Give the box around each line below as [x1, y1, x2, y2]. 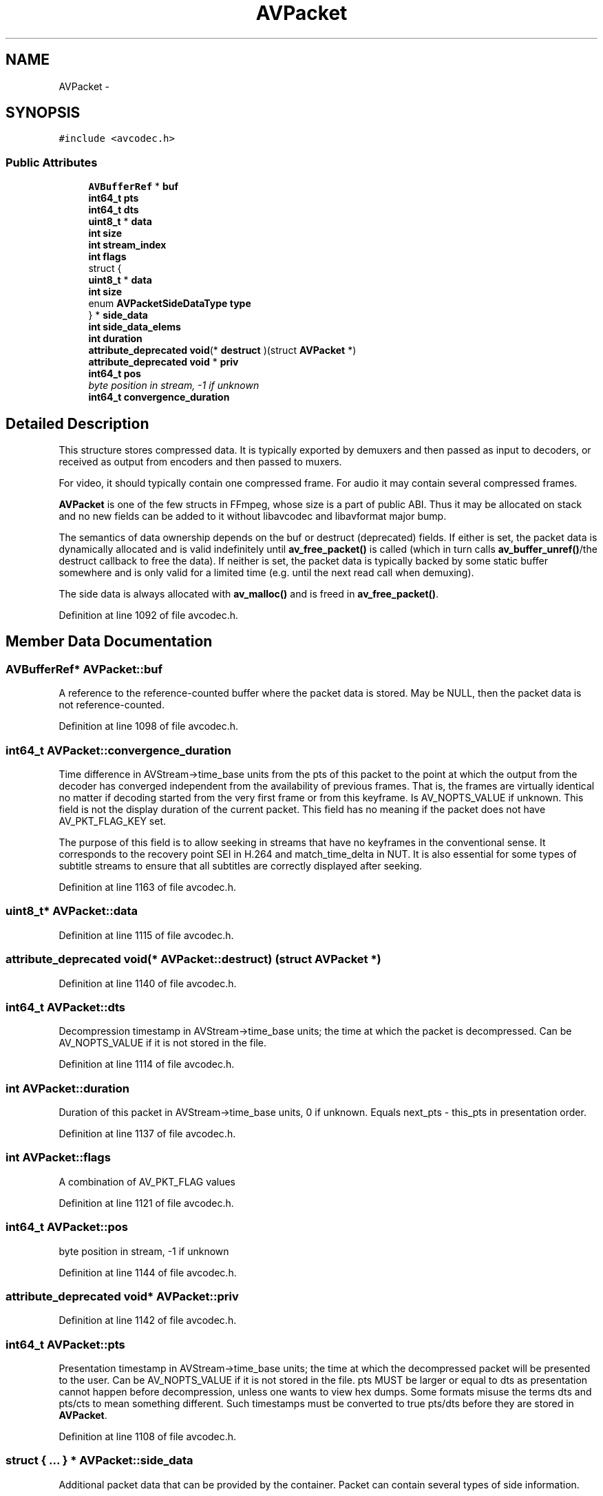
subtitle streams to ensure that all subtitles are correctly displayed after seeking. [59, 860, 423, 872]
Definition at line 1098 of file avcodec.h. [59, 720, 239, 733]
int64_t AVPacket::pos [6, 1220, 128, 1234]
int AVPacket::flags [6, 1150, 111, 1165]
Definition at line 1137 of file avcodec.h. [59, 1128, 236, 1139]
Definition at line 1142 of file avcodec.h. [59, 1314, 237, 1327]
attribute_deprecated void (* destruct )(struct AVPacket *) [88, 344, 357, 357]
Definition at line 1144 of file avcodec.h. [59, 1266, 237, 1278]
